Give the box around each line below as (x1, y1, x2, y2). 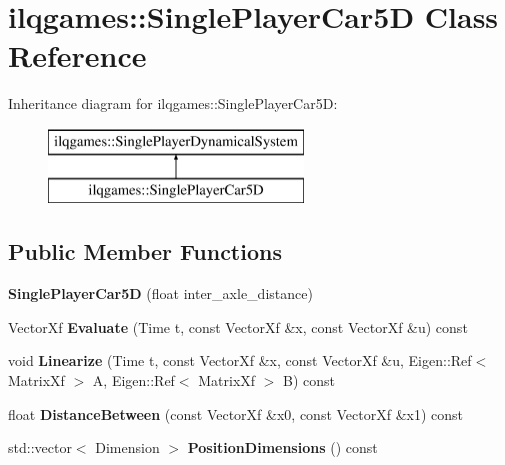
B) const (283, 370, 336, 391)
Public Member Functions (8, 236, 282, 267)
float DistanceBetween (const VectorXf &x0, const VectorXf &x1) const (8, 403, 464, 424)
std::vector (8, 437, 72, 458)
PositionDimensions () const (187, 437, 378, 458)
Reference (8, 35, 147, 76)
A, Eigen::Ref (92, 370, 175, 391)
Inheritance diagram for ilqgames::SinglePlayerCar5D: (8, 93, 338, 114)
